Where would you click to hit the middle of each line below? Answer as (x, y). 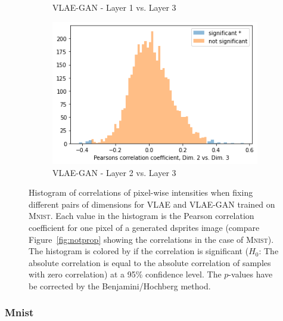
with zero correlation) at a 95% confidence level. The (125, 274)
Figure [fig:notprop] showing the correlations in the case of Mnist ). (151, 239)
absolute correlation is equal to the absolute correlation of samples (150, 262)
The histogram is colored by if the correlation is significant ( (139, 251)
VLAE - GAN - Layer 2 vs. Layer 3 (114, 172)
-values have (251, 274)
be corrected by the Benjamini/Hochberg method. (120, 285)
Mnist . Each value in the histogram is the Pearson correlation (141, 216)
